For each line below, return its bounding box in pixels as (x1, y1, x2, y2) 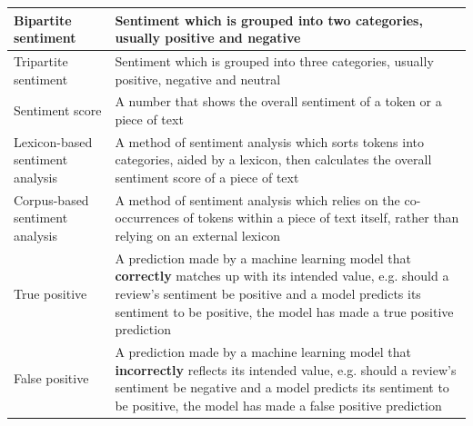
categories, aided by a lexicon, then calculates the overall (115, 150, 432, 169)
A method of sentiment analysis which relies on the (115, 190, 400, 209)
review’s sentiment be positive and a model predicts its (115, 284, 421, 303)
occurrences (115, 208, 179, 227)
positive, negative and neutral (115, 69, 281, 88)
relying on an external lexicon (115, 226, 281, 245)
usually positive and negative (115, 28, 301, 47)
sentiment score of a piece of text (115, 168, 299, 186)
